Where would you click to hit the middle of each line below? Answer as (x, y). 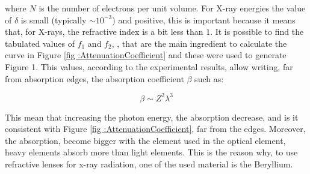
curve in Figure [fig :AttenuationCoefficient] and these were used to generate (146, 55)
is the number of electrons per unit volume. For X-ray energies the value (172, 8)
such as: (209, 78)
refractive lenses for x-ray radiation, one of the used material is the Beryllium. (149, 164)
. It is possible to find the (257, 31)
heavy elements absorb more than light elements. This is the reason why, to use (151, 152)
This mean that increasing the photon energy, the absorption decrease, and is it (152, 117)
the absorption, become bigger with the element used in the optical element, (145, 140)
